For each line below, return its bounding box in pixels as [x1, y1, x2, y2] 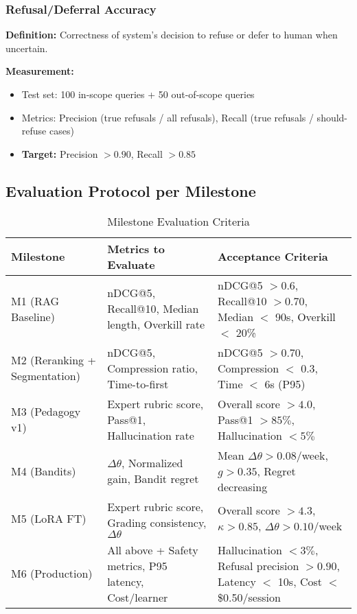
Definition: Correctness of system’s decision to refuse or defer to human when [5, 27, 338, 42]
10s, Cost [277, 573, 322, 589]
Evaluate [107, 256, 155, 272]
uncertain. [5, 40, 48, 55]
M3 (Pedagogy [11, 403, 81, 420]
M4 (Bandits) [11, 462, 76, 479]
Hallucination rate [107, 427, 194, 443]
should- [316, 110, 348, 124]
